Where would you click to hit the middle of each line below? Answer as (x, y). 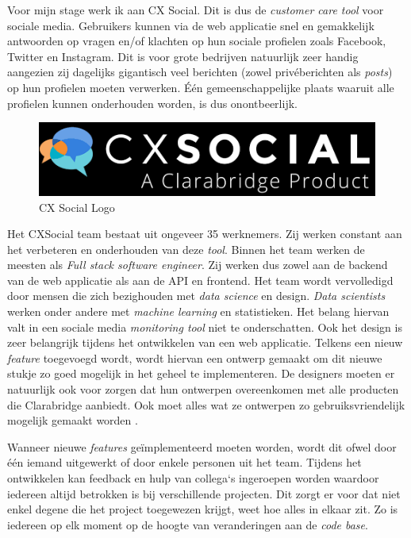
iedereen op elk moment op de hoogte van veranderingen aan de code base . (188, 524)
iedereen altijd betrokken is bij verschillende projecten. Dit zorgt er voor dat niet (204, 493)
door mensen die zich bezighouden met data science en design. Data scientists (196, 296)
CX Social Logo (77, 207)
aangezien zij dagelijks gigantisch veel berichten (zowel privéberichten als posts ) (200, 72)
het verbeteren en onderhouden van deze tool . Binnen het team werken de (186, 249)
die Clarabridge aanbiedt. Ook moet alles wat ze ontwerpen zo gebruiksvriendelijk (206, 404)
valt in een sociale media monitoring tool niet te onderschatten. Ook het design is (205, 327)
